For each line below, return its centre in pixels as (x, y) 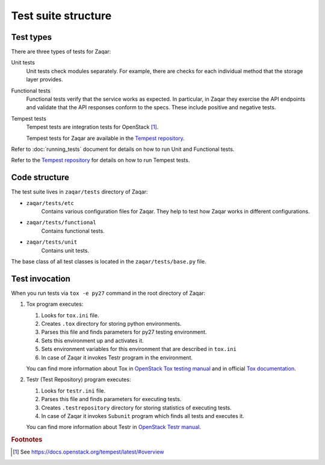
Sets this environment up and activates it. (92, 340)
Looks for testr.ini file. (73, 391)
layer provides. (45, 80)
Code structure (40, 178)
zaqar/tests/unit (52, 242)
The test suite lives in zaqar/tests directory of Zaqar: (79, 192)
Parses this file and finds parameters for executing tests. (111, 399)
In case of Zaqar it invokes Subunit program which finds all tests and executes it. (143, 416)
